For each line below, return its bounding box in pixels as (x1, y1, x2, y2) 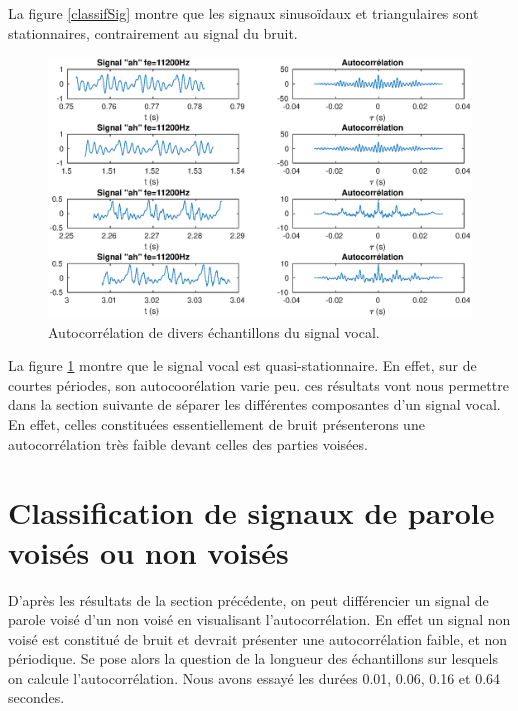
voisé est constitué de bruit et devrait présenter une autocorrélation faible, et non (8, 628, 508, 649)
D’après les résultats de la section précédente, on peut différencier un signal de (8, 589, 489, 610)
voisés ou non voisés (8, 531, 289, 572)
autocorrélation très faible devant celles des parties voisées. (8, 433, 368, 454)
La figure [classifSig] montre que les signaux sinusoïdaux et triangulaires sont (8, 3, 479, 23)
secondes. (8, 687, 65, 708)
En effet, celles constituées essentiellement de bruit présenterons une (8, 414, 425, 435)
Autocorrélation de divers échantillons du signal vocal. (48, 321, 380, 342)
